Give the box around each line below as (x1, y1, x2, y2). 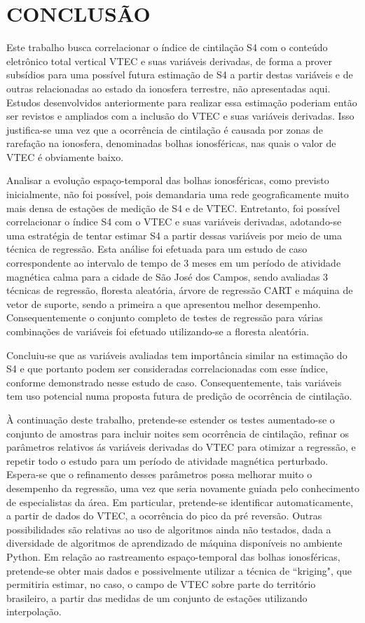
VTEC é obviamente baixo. (6, 149, 124, 164)
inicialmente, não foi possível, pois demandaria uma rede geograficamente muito (6, 187, 349, 202)
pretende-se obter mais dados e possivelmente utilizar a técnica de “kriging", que (6, 563, 352, 577)
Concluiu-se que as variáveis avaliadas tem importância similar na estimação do (6, 347, 347, 362)
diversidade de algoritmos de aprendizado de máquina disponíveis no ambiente (6, 535, 343, 550)
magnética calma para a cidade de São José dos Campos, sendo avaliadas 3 (6, 269, 329, 283)
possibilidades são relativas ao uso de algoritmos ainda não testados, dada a (6, 521, 331, 536)
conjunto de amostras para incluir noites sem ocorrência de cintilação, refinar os (6, 426, 350, 440)
